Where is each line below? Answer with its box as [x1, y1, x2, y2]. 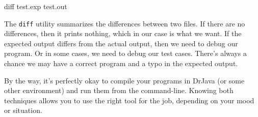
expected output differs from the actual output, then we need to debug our [4, 38, 238, 48]
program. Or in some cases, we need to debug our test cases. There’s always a [4, 48, 247, 58]
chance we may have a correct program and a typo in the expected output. [4, 58, 238, 69]
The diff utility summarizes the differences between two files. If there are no [4, 18, 245, 28]
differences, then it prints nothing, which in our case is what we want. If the [4, 28, 242, 39]
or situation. [4, 105, 42, 115]
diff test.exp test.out [4, 1, 67, 11]
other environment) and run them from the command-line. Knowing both [4, 85, 234, 96]
